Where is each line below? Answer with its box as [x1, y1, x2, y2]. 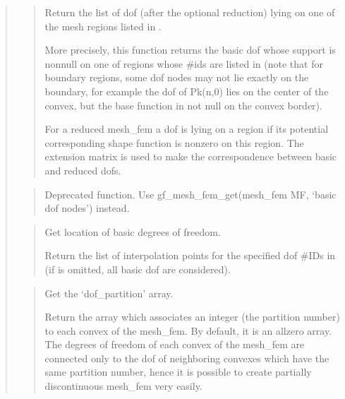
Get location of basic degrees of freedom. [44, 224, 221, 239]
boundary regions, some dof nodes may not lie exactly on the [44, 70, 309, 85]
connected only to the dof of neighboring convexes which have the [44, 350, 329, 365]
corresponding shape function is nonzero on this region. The [44, 135, 304, 150]
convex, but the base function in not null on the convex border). [44, 97, 322, 112]
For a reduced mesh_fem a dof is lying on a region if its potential [44, 121, 329, 136]
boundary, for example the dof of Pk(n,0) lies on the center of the [44, 83, 329, 98]
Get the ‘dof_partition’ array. [44, 285, 174, 300]
